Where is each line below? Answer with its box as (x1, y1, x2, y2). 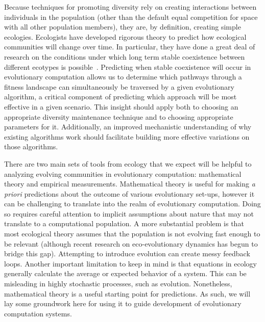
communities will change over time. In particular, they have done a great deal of (4, 41, 255, 52)
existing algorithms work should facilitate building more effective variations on (4, 131, 250, 142)
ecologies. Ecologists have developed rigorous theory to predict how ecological (4, 31, 247, 42)
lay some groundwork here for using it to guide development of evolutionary (4, 298, 242, 309)
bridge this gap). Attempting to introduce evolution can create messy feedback (4, 248, 250, 259)
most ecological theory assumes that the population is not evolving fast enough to (4, 228, 260, 239)
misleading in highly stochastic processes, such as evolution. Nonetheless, (4, 278, 232, 289)
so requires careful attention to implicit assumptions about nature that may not (4, 208, 254, 219)
